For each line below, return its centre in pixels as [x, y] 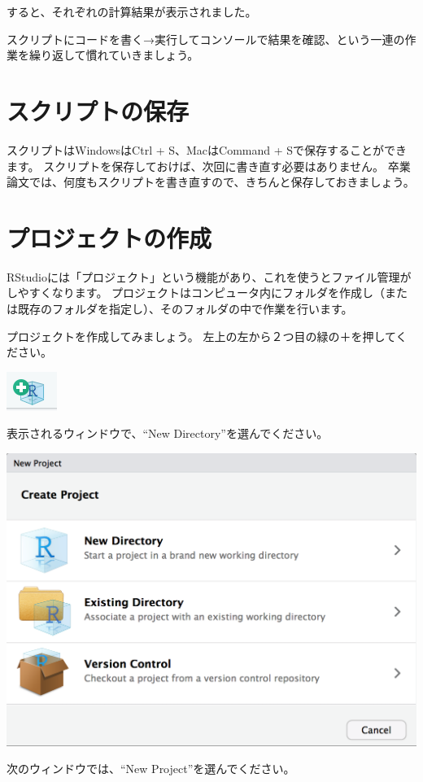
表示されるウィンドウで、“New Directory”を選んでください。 [168, 433]
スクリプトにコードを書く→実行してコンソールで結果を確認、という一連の [206, 39]
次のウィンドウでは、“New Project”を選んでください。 [151, 769]
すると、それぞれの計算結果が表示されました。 [132, 11]
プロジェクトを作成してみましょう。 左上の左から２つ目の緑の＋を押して [201, 336]
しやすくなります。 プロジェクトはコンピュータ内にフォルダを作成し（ [196, 293]
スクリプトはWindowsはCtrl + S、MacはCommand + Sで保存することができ [207, 149]
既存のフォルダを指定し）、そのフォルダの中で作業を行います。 [185, 308]
